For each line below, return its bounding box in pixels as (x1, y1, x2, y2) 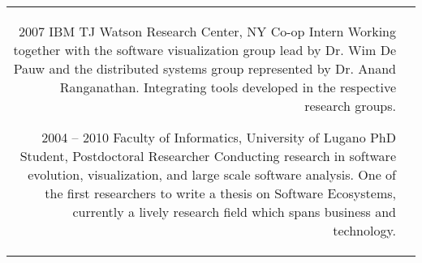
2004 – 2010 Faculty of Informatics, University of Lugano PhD (41, 128, 396, 146)
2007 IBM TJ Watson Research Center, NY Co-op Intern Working (18, 22, 396, 40)
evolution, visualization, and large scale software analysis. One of (28, 165, 396, 184)
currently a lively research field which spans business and (72, 202, 396, 221)
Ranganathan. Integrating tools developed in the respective (59, 78, 396, 96)
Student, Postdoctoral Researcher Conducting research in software (19, 146, 396, 165)
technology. (333, 221, 396, 240)
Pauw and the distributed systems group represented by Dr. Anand (13, 59, 396, 78)
